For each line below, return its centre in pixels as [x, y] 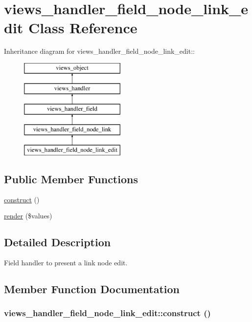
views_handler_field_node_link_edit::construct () [107, 313]
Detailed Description [57, 242]
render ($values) [28, 216]
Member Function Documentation [92, 289]
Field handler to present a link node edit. [66, 263]
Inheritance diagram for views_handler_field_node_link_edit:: [99, 51]
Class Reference [83, 28]
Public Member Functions [71, 179]
